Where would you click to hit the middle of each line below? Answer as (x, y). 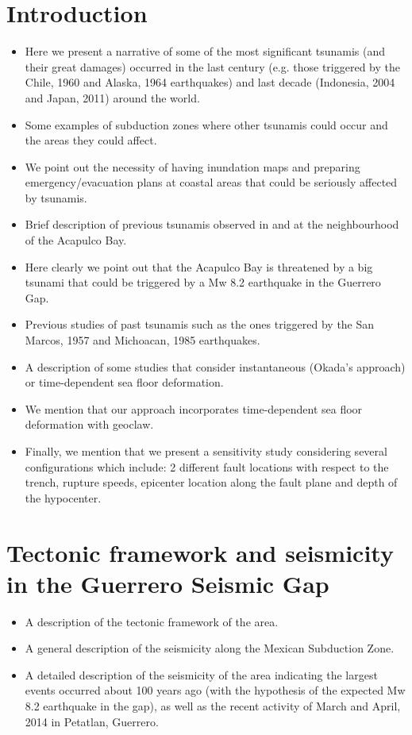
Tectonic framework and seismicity (200, 552)
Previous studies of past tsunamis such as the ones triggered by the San (200, 324)
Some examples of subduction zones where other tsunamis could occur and (206, 124)
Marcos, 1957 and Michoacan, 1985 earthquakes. (142, 340)
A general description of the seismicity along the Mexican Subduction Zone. (210, 648)
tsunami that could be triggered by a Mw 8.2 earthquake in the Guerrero (203, 282)
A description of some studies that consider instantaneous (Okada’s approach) (215, 366)
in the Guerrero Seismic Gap (168, 583)
